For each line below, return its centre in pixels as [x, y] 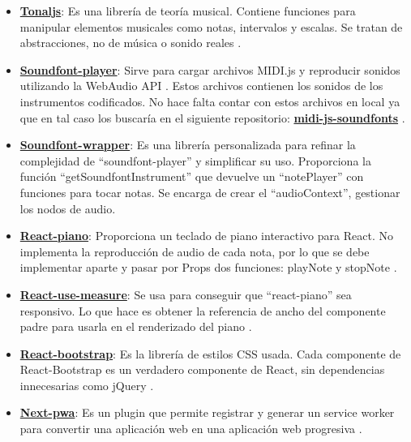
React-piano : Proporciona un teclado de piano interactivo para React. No [206, 236]
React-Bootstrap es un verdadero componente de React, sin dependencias [202, 369]
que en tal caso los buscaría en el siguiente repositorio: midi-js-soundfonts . [212, 117]
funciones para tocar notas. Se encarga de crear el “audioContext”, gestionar [210, 192]
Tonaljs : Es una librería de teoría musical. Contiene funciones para [188, 11]
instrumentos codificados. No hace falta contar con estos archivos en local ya [210, 101]
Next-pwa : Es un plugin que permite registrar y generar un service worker [207, 412]
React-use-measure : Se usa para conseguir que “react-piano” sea [186, 294]
